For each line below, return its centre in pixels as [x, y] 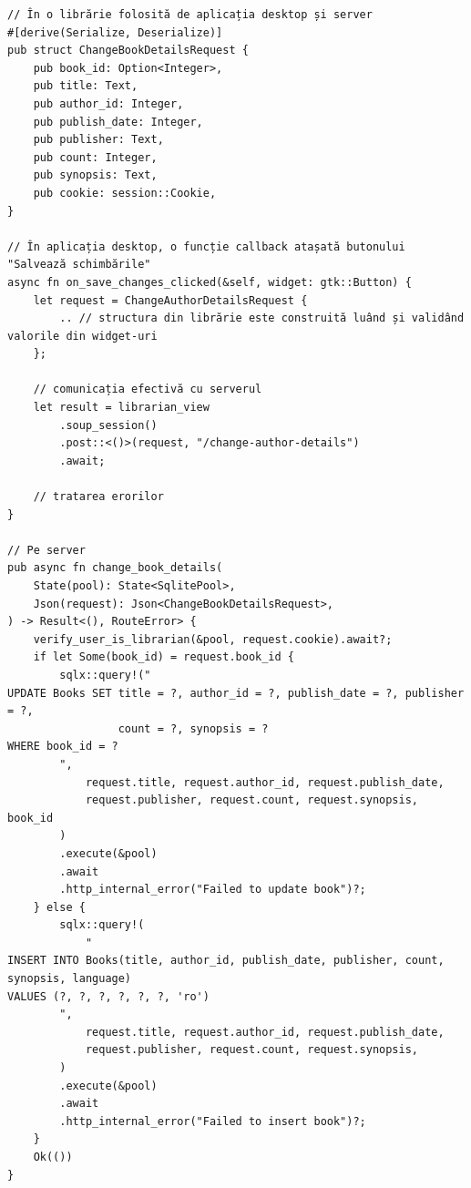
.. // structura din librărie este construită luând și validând [262, 318]
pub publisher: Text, [98, 140]
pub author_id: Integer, [108, 103]
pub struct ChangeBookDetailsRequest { [128, 51]
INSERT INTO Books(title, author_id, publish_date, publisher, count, [226, 961]
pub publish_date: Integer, [118, 122]
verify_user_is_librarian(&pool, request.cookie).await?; [213, 639]
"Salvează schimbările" [79, 265]
